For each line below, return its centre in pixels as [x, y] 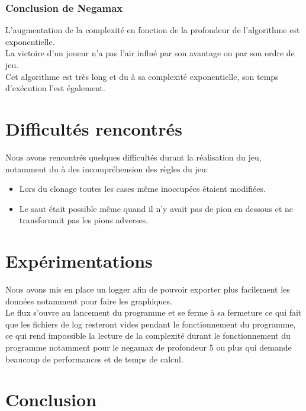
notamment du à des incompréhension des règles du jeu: [107, 168]
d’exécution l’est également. [55, 88]
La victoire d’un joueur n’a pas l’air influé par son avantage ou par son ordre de [150, 53]
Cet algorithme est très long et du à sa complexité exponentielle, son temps [142, 76]
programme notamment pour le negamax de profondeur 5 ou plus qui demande [149, 347]
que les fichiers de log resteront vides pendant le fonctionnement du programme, [151, 324]
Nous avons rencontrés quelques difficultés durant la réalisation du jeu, [133, 157]
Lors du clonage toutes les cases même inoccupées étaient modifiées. [142, 189]
